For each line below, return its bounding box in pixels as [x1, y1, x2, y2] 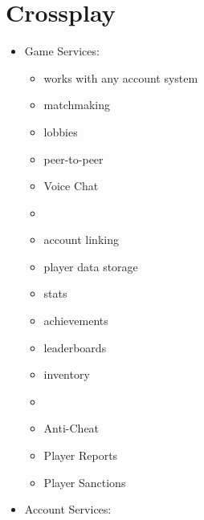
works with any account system [43, 69, 198, 86]
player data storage [43, 258, 138, 274]
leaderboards [43, 339, 107, 355]
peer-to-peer [43, 150, 104, 167]
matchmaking [43, 96, 111, 113]
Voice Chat [43, 177, 99, 194]
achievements [43, 312, 108, 329]
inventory [43, 366, 90, 383]
